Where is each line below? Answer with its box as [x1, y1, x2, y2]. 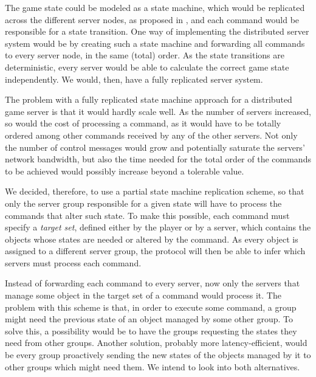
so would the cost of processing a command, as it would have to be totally [5, 117, 281, 130]
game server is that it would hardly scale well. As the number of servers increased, [5, 105, 311, 117]
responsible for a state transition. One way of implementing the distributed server [5, 25, 309, 38]
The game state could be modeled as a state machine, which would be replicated [5, 1, 305, 13]
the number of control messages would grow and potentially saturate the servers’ [5, 140, 305, 153]
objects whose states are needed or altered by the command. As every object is [5, 232, 298, 245]
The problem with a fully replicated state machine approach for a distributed [5, 93, 292, 106]
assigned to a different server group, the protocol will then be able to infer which [5, 244, 306, 257]
